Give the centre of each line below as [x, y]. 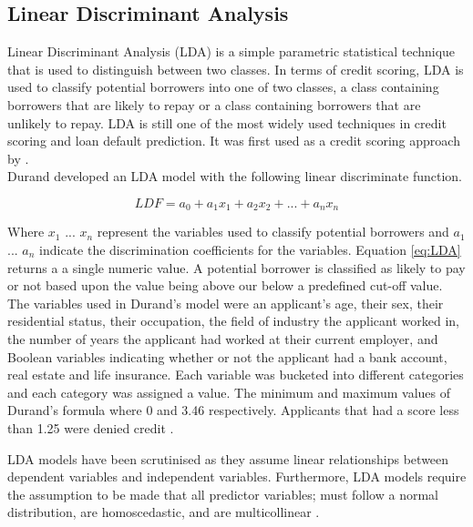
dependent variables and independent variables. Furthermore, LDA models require [237, 476]
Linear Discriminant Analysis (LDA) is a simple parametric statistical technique [231, 51]
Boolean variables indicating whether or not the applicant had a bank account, [227, 356]
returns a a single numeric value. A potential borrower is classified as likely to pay [236, 267]
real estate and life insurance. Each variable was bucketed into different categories [236, 375]
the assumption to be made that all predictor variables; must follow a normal [223, 494]
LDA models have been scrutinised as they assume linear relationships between [228, 458]
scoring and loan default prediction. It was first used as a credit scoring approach [234, 141]
